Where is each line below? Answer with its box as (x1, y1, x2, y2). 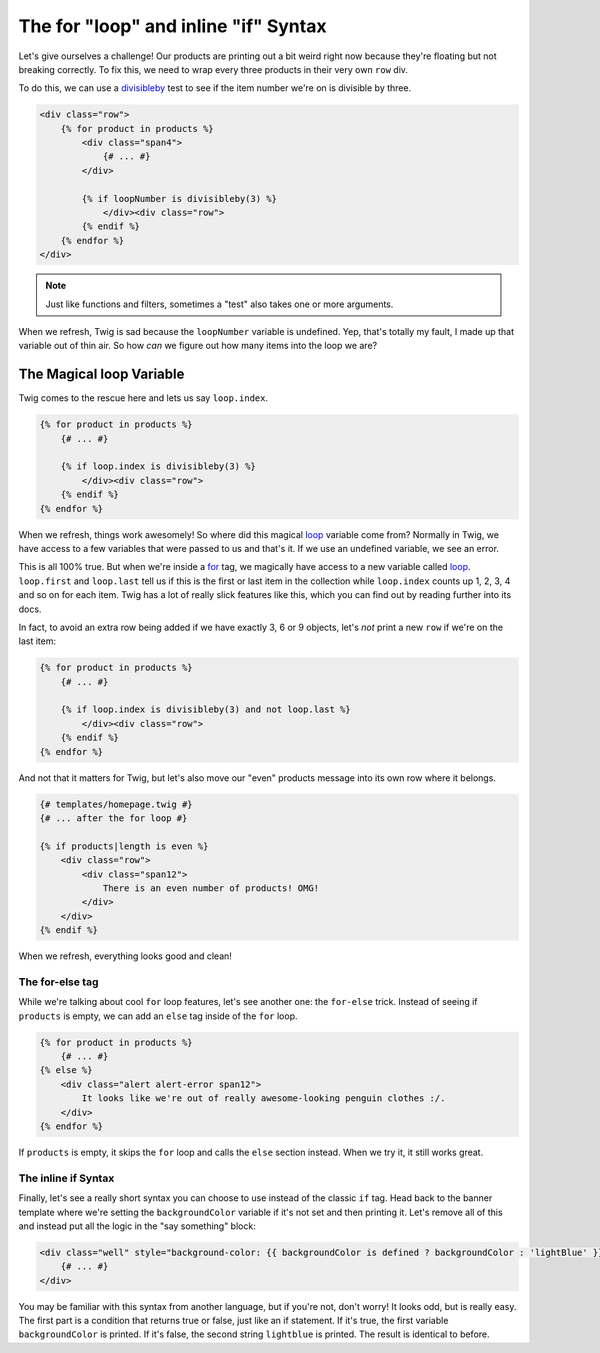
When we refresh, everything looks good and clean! (18, 950, 232, 962)
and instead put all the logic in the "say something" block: (18, 1220, 257, 1232)
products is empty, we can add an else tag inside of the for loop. (18, 1010, 299, 1022)
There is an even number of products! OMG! (102, 882, 320, 894)
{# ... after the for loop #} (39, 813, 188, 824)
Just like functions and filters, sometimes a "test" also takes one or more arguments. (45, 298, 394, 310)
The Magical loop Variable (18, 366, 185, 383)
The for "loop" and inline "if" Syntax (18, 15, 327, 37)
